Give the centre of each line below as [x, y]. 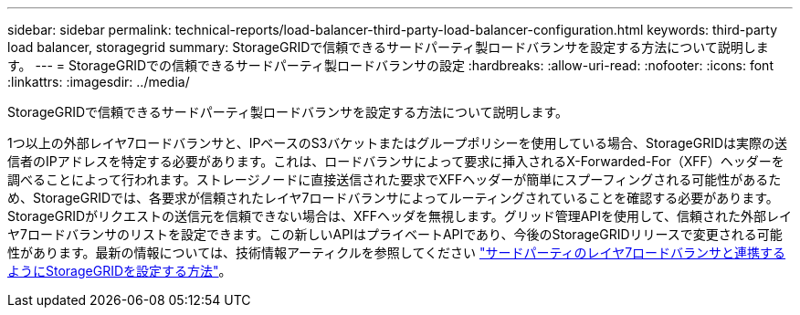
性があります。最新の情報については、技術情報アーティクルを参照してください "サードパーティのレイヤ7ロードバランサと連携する [397, 252]
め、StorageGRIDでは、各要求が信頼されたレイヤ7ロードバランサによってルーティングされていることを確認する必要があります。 [393, 198]
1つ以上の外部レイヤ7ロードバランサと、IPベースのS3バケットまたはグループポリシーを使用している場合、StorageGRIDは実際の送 [398, 143]
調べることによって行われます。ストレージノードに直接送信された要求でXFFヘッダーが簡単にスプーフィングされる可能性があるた [395, 179]
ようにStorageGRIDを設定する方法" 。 [120, 271]
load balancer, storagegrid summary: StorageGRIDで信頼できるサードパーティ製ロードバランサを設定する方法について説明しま [388, 47]
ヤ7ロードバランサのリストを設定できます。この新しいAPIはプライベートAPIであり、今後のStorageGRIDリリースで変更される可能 [395, 234]
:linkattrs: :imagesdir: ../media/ [99, 82]
